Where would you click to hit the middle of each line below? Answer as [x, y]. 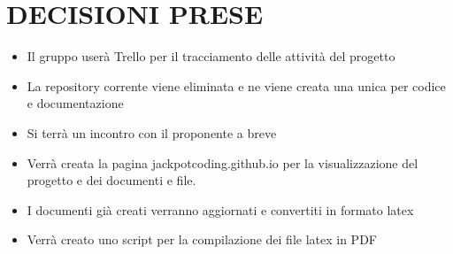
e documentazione [75, 103]
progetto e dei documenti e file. [111, 180]
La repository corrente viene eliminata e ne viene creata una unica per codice [236, 85]
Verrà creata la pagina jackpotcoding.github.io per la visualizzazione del [223, 162]
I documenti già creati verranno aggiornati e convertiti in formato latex [220, 209]
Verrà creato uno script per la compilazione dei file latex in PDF [202, 239]
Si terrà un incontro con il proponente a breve [152, 132]
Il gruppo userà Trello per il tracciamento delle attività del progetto [211, 56]
